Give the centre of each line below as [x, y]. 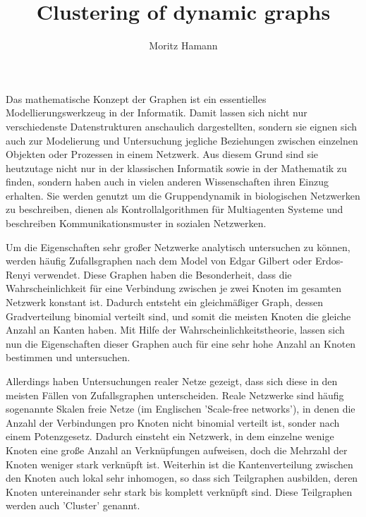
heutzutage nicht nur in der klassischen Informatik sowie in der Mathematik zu [176, 168]
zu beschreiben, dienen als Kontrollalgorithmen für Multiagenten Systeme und [175, 209]
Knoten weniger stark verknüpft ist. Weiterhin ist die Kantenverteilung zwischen [179, 464]
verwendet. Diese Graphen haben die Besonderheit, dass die [163, 274]
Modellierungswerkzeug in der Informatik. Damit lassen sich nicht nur [157, 112]
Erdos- [329, 261]
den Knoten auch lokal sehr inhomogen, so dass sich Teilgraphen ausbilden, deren [182, 478]
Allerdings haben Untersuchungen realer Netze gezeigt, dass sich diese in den [172, 381]
